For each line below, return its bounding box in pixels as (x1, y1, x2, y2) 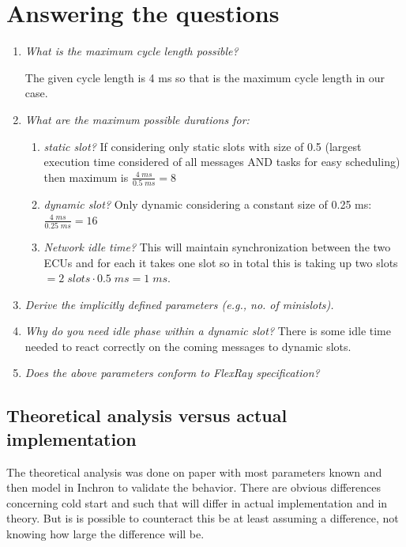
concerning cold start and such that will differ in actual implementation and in (6, 494, 388, 511)
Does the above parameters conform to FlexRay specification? (24, 364, 320, 381)
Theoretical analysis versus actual (6, 403, 288, 428)
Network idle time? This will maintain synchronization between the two (43, 238, 391, 255)
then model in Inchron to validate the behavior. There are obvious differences (6, 479, 382, 496)
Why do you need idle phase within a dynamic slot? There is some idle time (24, 323, 392, 339)
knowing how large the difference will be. (6, 526, 205, 542)
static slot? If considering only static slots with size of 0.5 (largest (43, 138, 362, 154)
